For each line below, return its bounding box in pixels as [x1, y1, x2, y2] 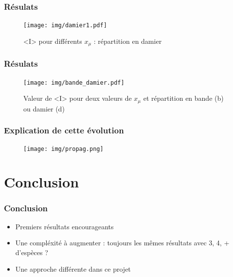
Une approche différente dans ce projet [15, 263, 131, 274]
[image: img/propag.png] [23, 146, 104, 153]
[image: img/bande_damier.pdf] [23, 79, 125, 86]
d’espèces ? [15, 247, 48, 257]
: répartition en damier [93, 36, 162, 46]
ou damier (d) [23, 103, 65, 113]
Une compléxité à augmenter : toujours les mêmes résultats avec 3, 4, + [15, 238, 230, 248]
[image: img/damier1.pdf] [23, 22, 107, 29]
